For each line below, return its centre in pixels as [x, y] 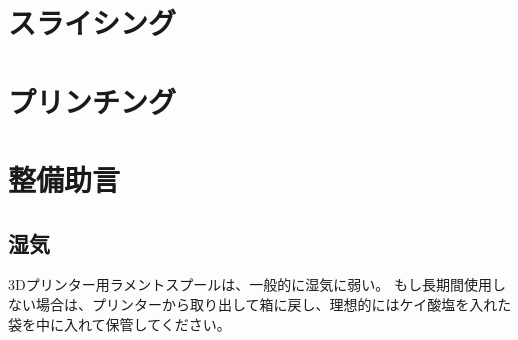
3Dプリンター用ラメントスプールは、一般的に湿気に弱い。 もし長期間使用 [250, 284]
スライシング [92, 22]
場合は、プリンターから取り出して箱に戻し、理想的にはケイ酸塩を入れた [273, 303]
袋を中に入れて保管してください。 [119, 323]
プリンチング [92, 100]
